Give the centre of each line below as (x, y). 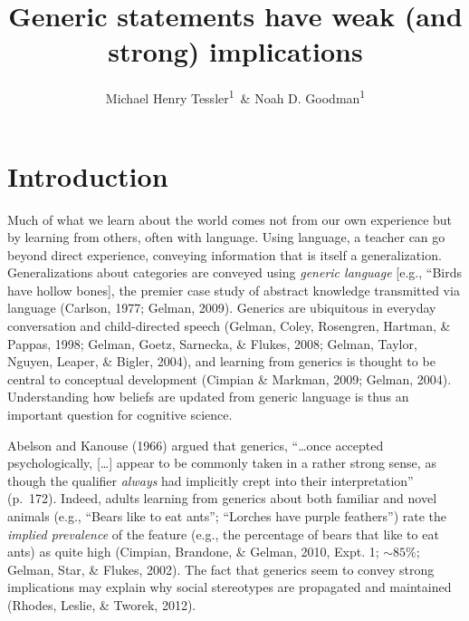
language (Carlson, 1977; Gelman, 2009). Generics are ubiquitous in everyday (222, 308)
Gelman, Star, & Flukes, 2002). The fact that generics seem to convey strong (221, 569)
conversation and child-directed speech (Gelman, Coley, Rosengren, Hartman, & (229, 326)
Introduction (88, 175)
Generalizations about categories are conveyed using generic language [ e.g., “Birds (234, 272)
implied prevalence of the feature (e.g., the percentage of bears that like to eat (223, 534)
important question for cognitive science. (120, 415)
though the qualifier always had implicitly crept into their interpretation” (211, 480)
